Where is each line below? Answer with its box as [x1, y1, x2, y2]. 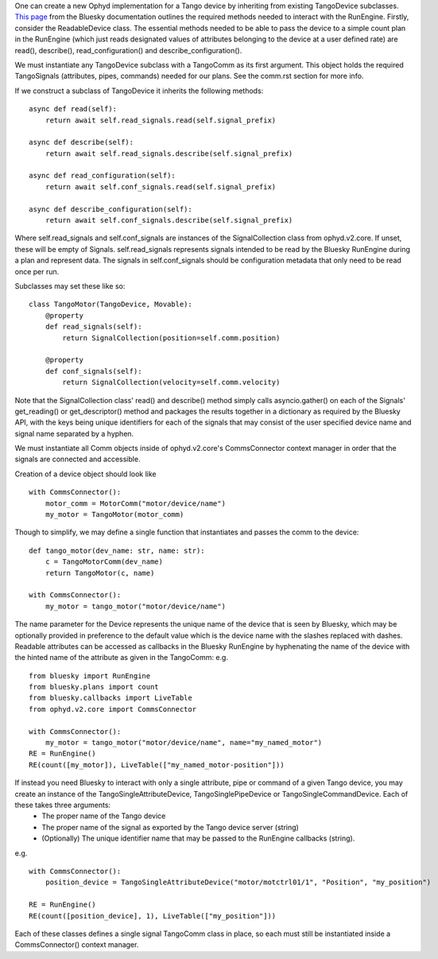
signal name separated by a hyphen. [14, 429, 134, 438]
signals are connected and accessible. [14, 454, 141, 464]
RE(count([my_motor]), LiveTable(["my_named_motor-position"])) [29, 760, 285, 769]
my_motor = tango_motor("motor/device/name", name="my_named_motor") [45, 738, 323, 747]
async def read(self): [29, 104, 118, 114]
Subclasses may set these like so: [14, 281, 126, 290]
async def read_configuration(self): [29, 171, 176, 181]
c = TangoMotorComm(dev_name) [45, 557, 163, 566]
